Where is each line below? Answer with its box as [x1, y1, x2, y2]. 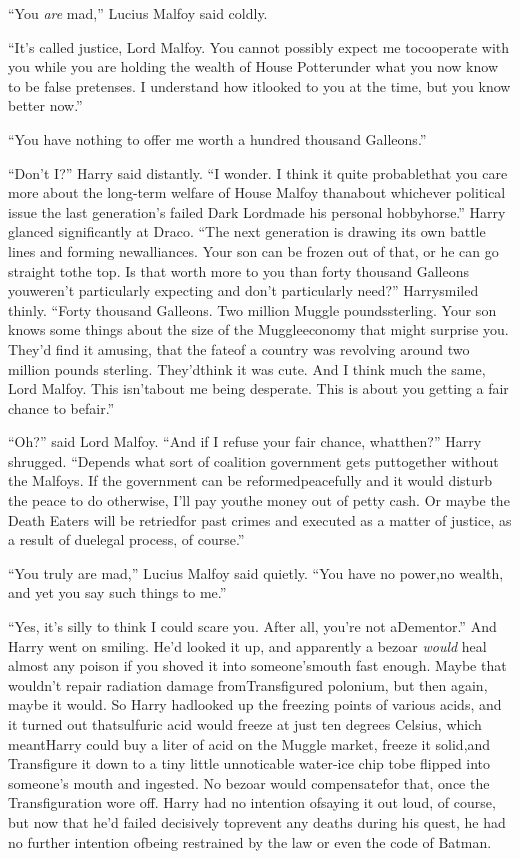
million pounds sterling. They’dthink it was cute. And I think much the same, [8, 358, 486, 379]
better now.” [8, 95, 83, 116]
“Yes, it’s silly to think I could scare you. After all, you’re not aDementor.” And [8, 616, 497, 637]
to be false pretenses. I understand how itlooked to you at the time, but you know [8, 75, 511, 96]
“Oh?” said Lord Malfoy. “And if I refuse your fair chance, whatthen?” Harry [8, 431, 482, 452]
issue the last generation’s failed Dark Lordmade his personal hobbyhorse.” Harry [8, 201, 506, 222]
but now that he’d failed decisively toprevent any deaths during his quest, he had [8, 811, 506, 832]
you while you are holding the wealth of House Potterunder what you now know [8, 56, 499, 77]
